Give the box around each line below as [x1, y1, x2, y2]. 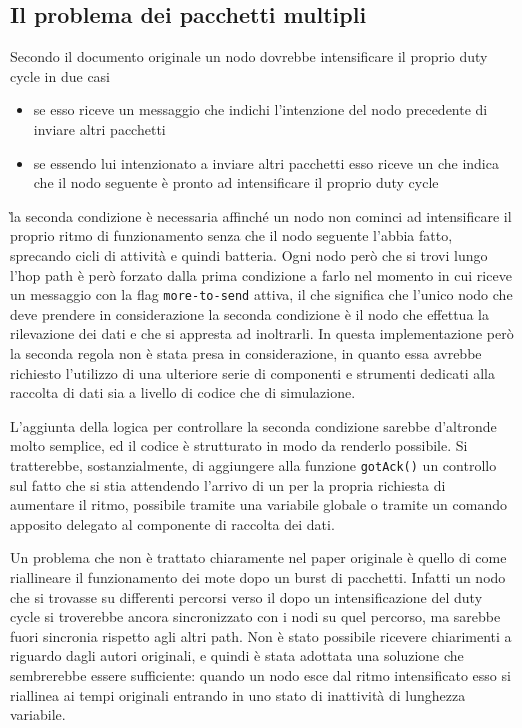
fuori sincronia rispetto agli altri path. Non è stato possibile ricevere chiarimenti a [10, 625, 512, 646]
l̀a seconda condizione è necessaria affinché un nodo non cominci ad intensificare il [10, 205, 512, 226]
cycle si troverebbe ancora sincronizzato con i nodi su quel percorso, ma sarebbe [10, 606, 501, 627]
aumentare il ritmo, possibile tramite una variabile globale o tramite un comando [10, 494, 507, 515]
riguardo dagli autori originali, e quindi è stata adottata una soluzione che [10, 645, 464, 666]
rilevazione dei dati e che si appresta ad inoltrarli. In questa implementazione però [10, 323, 514, 344]
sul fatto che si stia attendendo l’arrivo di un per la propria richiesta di [10, 474, 446, 495]
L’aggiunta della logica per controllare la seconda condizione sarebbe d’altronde [10, 415, 497, 436]
